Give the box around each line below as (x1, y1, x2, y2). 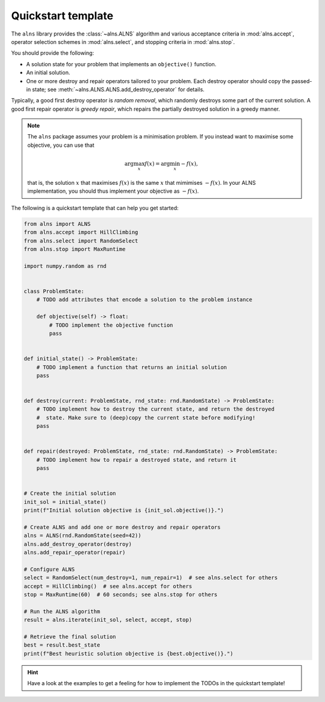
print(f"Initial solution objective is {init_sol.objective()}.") (23, 507, 224, 514)
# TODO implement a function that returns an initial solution (36, 364, 227, 370)
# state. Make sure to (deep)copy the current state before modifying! (36, 414, 256, 421)
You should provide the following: (11, 49, 94, 57)
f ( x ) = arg (144, 160, 170, 167)
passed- (291, 77, 312, 84)
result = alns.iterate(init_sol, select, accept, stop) (23, 617, 193, 623)
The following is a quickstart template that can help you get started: (11, 204, 179, 211)
